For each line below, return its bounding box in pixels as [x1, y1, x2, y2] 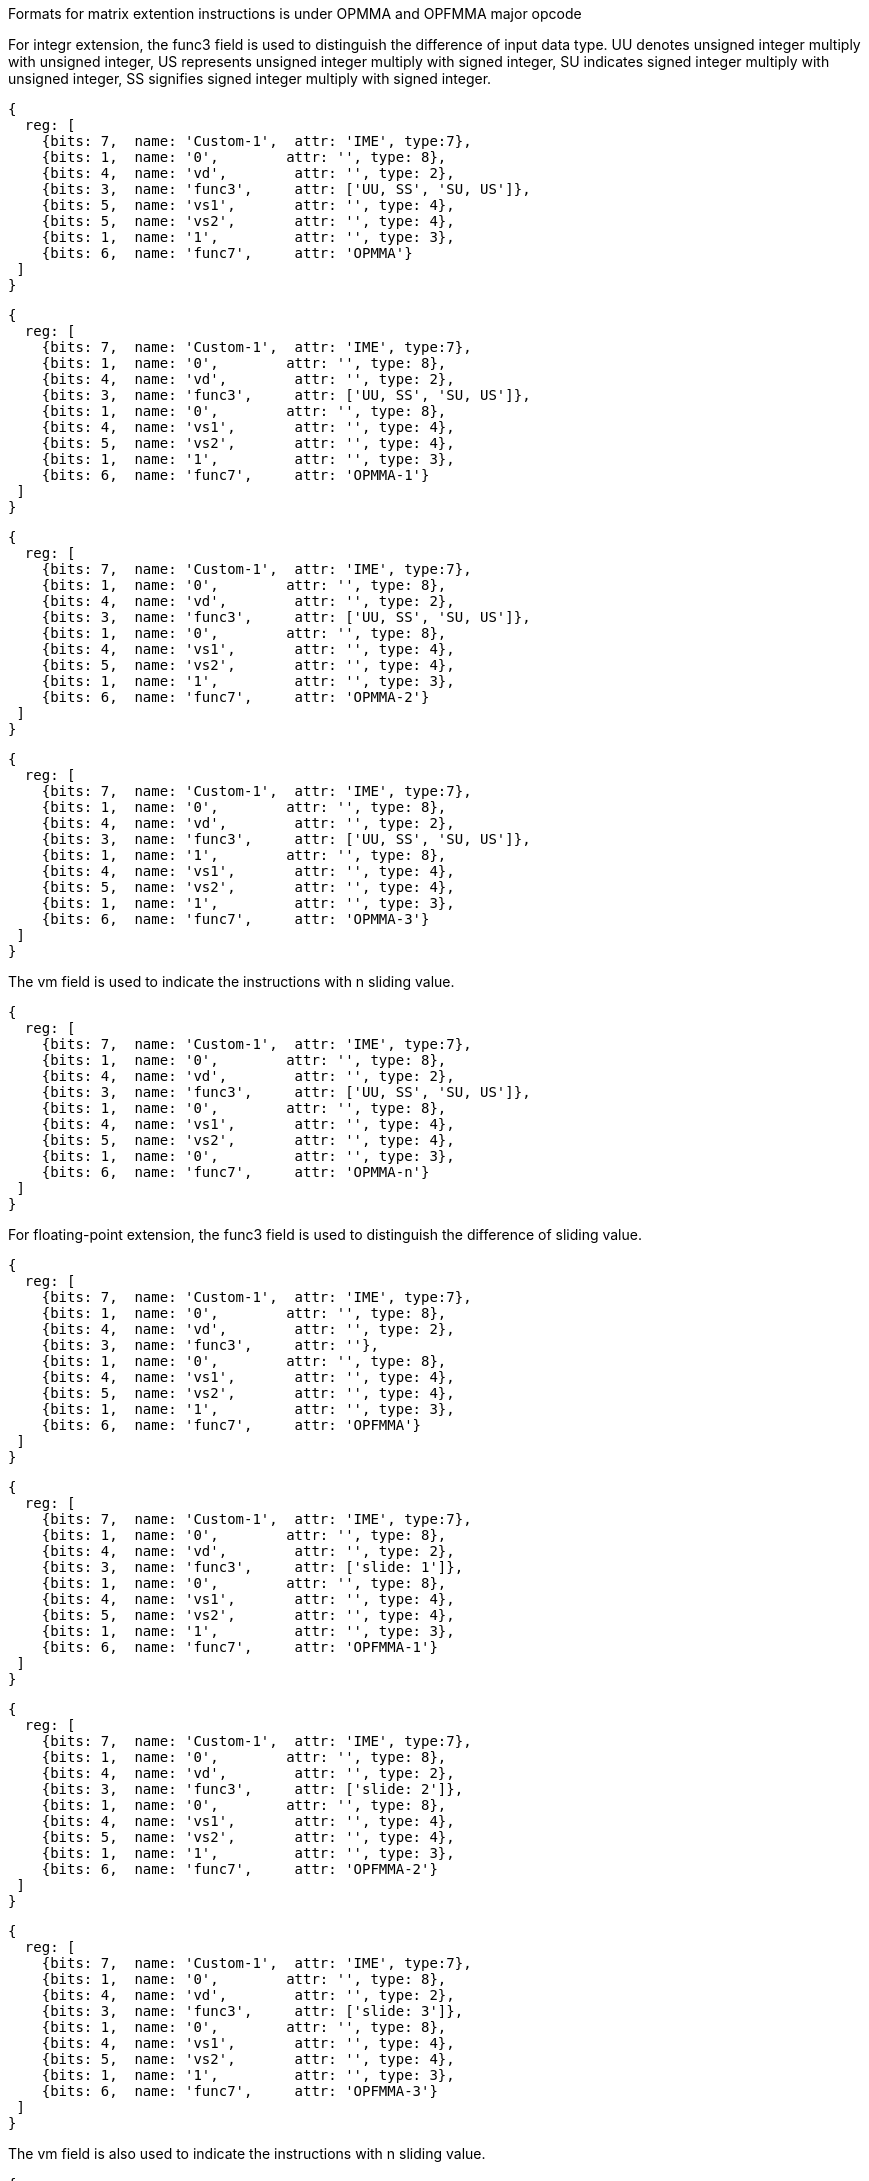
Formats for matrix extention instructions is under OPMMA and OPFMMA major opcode [8, 5, 582, 22]
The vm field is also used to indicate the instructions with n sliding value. [8, 2145, 486, 2162]
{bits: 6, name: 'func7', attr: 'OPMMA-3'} [41, 911, 430, 927]
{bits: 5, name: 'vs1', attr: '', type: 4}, [41, 197, 455, 213]
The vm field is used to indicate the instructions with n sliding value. [8, 973, 455, 990]
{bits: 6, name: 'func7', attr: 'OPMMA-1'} [41, 467, 430, 483]
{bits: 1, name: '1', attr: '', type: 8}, [41, 847, 447, 863]
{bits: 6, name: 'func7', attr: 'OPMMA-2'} [41, 689, 430, 705]
